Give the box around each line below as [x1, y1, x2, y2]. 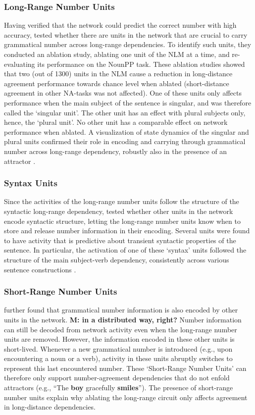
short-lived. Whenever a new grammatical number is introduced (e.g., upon [4, 343, 233, 354]
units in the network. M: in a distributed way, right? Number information [4, 314, 242, 324]
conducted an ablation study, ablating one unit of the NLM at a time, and [4, 49, 230, 59]
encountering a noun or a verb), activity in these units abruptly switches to [4, 353, 233, 363]
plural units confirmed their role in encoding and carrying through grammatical [4, 136, 246, 147]
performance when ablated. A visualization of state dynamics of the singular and [4, 126, 249, 137]
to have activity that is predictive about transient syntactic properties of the [4, 235, 236, 245]
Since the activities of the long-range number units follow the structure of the [4, 196, 239, 207]
